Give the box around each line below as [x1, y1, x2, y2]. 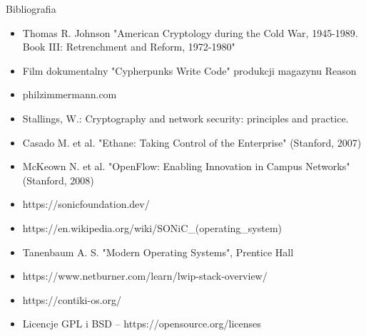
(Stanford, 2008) [22, 172, 94, 187]
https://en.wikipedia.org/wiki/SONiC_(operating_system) [22, 220, 282, 235]
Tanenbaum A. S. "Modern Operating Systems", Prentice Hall [22, 244, 294, 259]
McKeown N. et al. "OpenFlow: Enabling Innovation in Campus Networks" [22, 159, 350, 174]
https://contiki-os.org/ [22, 292, 122, 307]
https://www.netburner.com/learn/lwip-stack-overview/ [22, 268, 268, 283]
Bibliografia [6, 1, 56, 16]
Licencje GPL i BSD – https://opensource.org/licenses [22, 316, 261, 331]
